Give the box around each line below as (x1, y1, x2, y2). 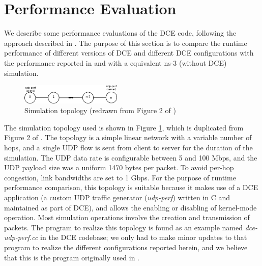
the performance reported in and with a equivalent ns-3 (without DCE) (4, 57, 227, 68)
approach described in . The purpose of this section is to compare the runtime (4, 37, 247, 48)
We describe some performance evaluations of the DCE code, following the (4, 28, 237, 38)
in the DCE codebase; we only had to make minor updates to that (40, 232, 247, 243)
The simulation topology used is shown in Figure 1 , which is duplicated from (4, 122, 244, 132)
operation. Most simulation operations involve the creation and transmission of (4, 212, 250, 223)
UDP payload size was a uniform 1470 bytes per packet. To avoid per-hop (4, 162, 234, 173)
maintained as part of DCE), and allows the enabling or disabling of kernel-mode (4, 202, 257, 212)
